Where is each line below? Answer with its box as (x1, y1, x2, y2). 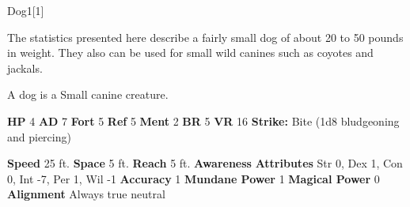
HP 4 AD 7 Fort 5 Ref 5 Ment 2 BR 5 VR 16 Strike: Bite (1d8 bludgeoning (7, 112, 400, 129)
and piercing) (7, 128, 71, 145)
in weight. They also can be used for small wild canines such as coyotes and (7, 44, 374, 61)
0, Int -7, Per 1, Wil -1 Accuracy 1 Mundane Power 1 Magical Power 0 (7, 170, 380, 186)
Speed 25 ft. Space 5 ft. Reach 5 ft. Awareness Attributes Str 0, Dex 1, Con (7, 155, 403, 171)
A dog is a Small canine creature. (7, 86, 169, 103)
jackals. (7, 59, 43, 76)
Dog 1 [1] (7, 2, 44, 18)
